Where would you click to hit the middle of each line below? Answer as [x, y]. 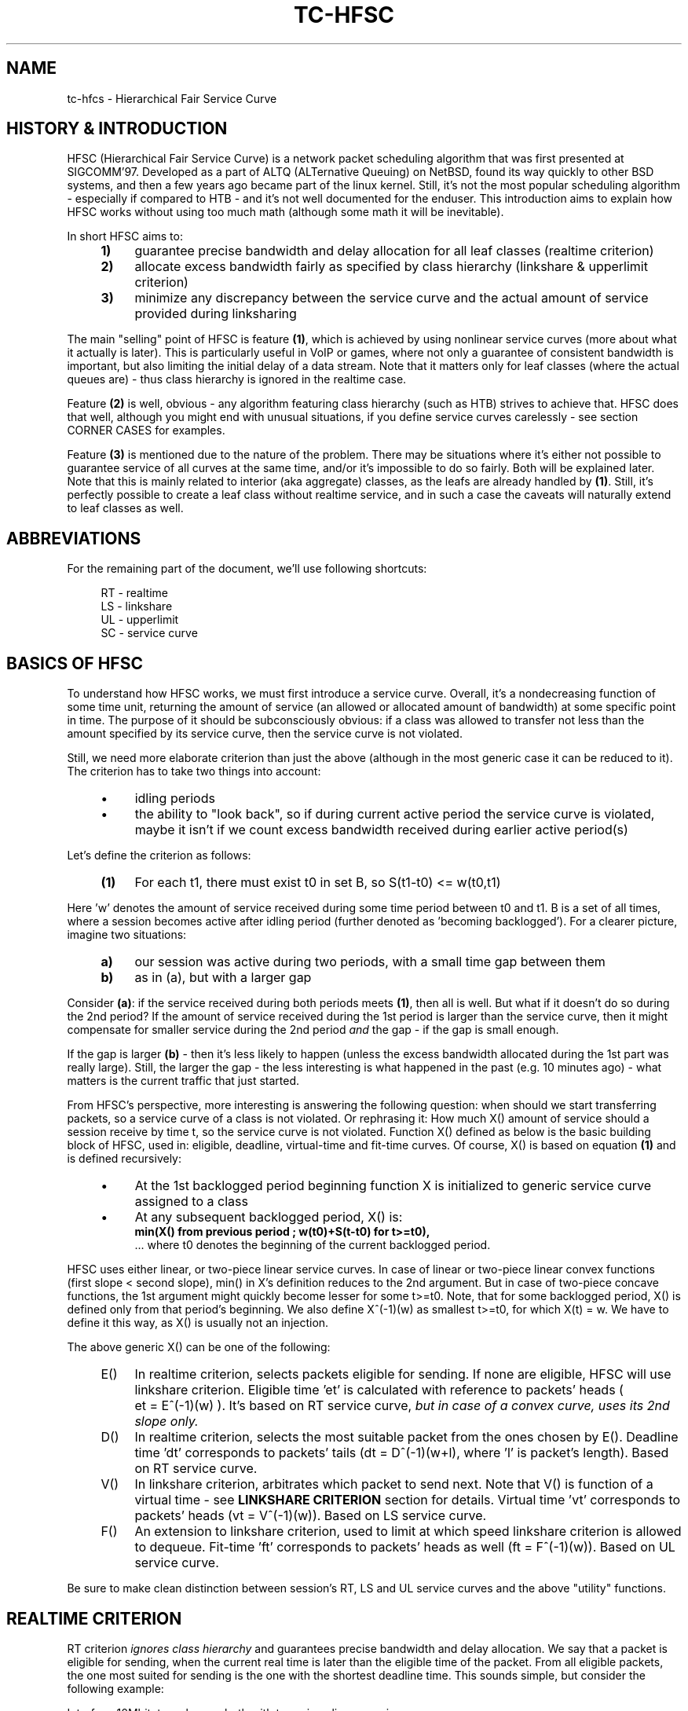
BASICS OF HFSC [75, 663]
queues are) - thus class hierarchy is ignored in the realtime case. [237, 379]
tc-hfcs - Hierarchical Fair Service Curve [172, 98]
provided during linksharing [216, 314]
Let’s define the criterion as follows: [159, 855]
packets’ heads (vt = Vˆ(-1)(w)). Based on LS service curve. [311, 1516]
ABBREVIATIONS [74, 538]
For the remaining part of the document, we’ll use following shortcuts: [247, 569]
